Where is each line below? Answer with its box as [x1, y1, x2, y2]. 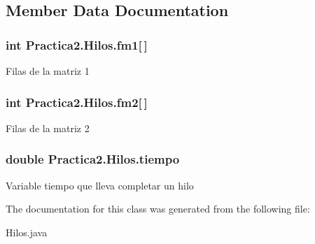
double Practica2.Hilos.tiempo [6, 150, 180, 168]
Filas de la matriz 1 [6, 64, 90, 78]
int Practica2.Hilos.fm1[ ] [6, 36, 148, 53]
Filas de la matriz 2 [6, 120, 90, 135]
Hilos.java [6, 224, 48, 239]
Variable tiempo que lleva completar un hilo [6, 178, 194, 192]
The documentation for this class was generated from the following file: [6, 201, 310, 216]
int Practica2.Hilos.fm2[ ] [6, 93, 148, 110]
